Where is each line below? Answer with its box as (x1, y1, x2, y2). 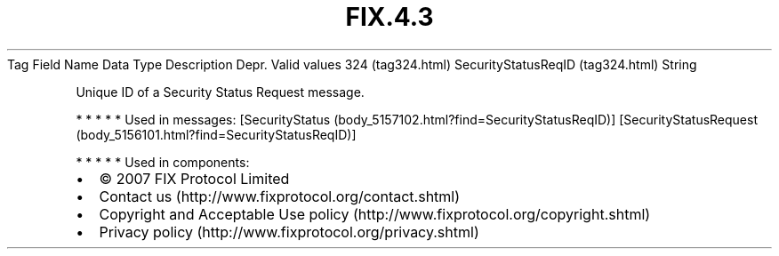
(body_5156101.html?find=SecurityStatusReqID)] (76, 126, 357, 142)
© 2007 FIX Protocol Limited (99, 169, 290, 188)
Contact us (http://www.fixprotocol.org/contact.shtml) (99, 187, 461, 205)
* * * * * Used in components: (76, 154, 250, 170)
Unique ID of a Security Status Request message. (76, 84, 365, 100)
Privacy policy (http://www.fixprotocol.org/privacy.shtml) (99, 222, 479, 241)
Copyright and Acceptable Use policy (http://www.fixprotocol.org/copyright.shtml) (99, 204, 651, 223)
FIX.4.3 (345, 2, 434, 32)
